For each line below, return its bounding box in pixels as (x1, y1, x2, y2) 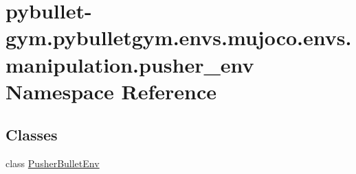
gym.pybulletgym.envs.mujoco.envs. (5, 23, 352, 51)
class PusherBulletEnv (5, 156, 100, 171)
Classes (5, 124, 58, 145)
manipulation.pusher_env (5, 50, 254, 78)
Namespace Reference (5, 77, 216, 105)
